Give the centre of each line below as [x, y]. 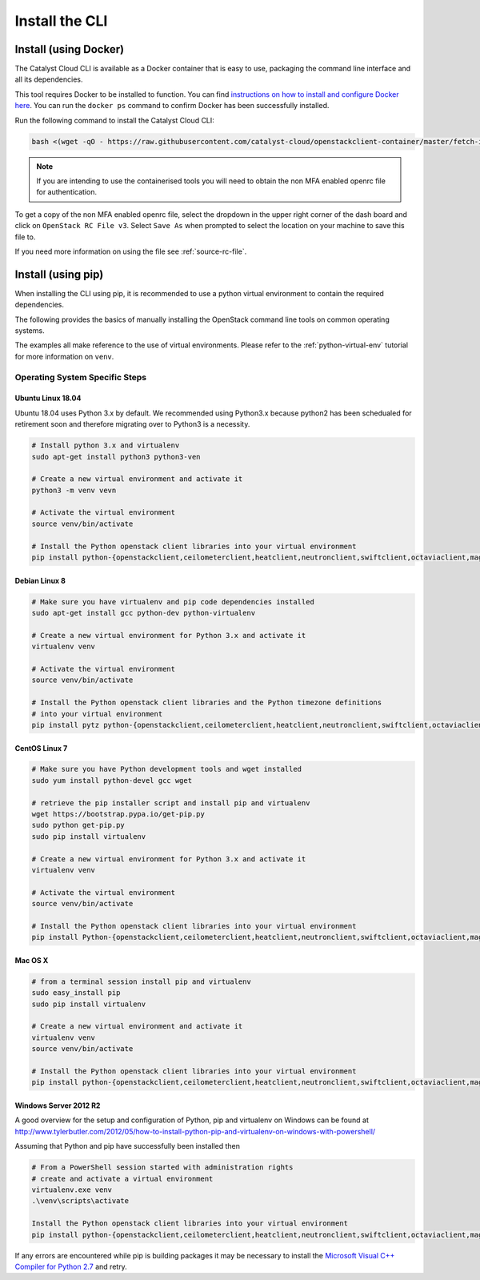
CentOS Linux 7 [41, 748]
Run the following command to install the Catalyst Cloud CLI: [115, 120]
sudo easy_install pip [76, 993]
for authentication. [67, 192]
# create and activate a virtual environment [122, 1178]
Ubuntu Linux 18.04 [48, 398]
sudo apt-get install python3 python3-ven [116, 457]
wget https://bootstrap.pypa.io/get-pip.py [118, 814]
